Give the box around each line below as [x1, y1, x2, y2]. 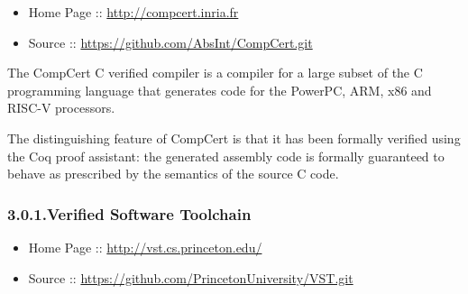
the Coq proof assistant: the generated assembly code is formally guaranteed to [7, 146, 445, 165]
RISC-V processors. [7, 98, 115, 117]
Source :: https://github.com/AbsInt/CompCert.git [28, 32, 313, 51]
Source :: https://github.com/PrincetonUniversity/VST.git [28, 268, 353, 287]
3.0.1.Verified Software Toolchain [7, 202, 252, 225]
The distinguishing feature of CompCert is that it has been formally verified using [7, 128, 461, 147]
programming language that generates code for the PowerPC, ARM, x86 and [7, 80, 432, 99]
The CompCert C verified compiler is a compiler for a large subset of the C [7, 63, 423, 82]
